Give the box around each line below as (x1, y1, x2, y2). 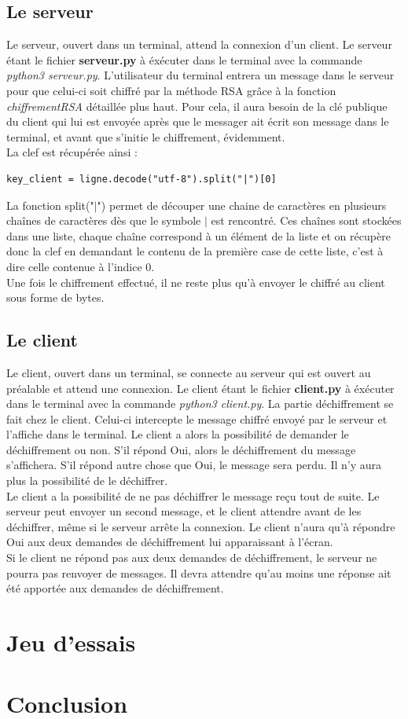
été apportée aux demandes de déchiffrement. (6, 580, 224, 596)
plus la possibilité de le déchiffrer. (6, 472, 168, 489)
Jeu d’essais (6, 626, 136, 658)
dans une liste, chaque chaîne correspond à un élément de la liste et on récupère (6, 227, 391, 244)
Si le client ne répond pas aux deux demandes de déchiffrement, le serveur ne (6, 549, 377, 566)
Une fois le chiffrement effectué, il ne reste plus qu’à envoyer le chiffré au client (6, 273, 385, 290)
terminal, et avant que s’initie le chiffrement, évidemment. (6, 128, 285, 145)
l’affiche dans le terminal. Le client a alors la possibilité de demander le (6, 426, 349, 442)
